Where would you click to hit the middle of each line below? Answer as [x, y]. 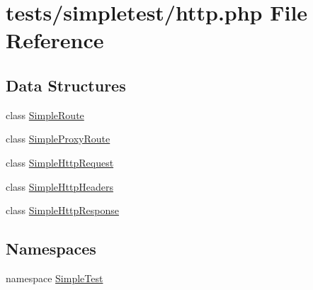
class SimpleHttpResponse [62, 210]
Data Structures [66, 85]
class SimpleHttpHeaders [59, 186]
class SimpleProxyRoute [58, 139]
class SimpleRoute [45, 115]
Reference [55, 40]
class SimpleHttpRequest [60, 162]
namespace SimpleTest [55, 278]
